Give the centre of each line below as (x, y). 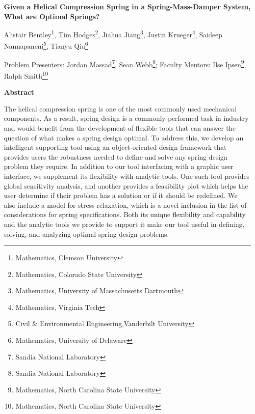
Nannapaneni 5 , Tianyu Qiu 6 (46, 45)
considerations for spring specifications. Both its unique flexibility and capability (125, 214)
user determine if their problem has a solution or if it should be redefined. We (121, 195)
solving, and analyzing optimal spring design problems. (87, 234)
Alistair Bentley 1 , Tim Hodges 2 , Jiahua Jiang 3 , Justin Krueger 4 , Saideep (113, 34)
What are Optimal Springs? (52, 16)
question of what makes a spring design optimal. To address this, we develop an (124, 137)
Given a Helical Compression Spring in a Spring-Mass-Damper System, (127, 6)
